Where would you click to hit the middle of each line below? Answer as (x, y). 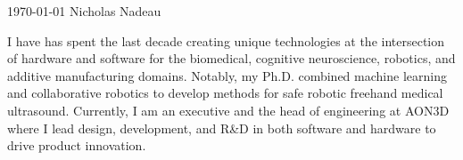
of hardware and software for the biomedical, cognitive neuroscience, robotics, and (231, 58)
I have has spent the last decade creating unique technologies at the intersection (226, 40)
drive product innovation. (77, 145)
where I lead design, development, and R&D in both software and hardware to (222, 128)
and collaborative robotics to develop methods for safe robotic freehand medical (225, 93)
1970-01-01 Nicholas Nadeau (84, 11)
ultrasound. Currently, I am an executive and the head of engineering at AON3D (228, 110)
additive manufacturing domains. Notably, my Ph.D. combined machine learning (227, 75)
